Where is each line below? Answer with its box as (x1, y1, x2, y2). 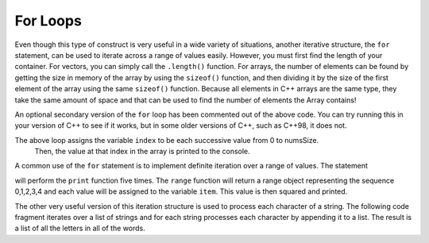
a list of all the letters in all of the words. (14, 223, 146, 233)
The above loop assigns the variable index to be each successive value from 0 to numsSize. (14, 135, 319, 145)
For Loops (14, 12, 83, 29)
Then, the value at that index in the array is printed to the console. (34, 147, 250, 156)
